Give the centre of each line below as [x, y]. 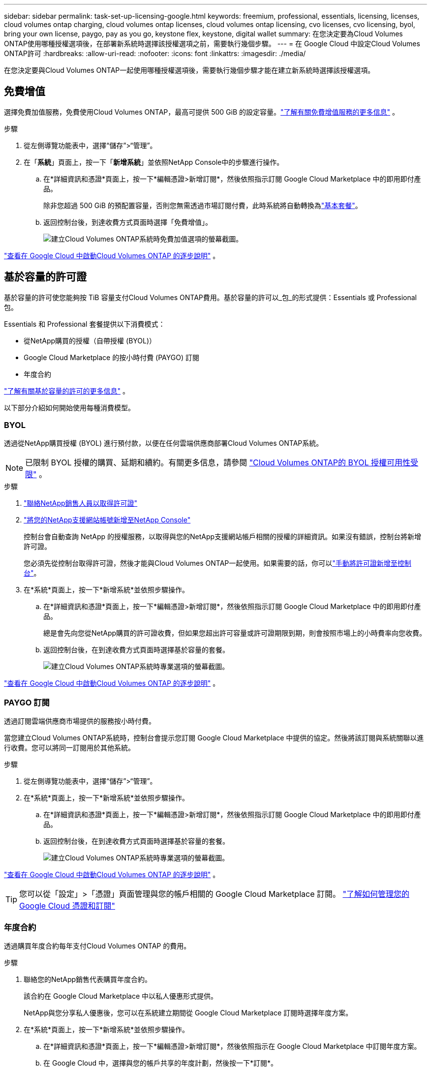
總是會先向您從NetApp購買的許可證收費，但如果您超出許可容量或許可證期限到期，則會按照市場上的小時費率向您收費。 [235, 633]
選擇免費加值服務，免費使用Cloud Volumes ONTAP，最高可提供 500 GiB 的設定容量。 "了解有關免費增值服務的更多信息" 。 [202, 112]
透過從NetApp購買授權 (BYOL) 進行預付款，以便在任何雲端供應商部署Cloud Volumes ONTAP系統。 [164, 443]
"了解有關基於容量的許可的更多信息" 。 [67, 391]
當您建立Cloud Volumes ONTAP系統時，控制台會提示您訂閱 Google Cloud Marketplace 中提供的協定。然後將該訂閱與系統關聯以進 [214, 738]
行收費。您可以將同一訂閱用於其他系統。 [69, 748]
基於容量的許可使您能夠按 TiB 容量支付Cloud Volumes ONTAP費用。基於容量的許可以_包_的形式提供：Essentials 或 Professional [211, 297]
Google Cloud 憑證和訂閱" [67, 906]
